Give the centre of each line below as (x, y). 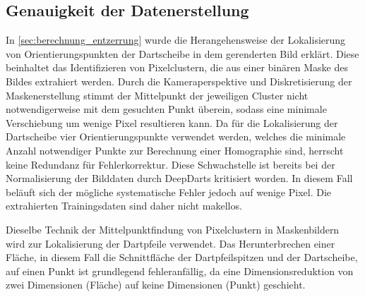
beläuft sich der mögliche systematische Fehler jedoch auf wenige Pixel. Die (168, 192)
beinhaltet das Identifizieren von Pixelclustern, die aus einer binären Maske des (177, 67)
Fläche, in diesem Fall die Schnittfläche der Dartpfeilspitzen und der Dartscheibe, (182, 257)
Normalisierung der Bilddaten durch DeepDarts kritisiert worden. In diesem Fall (179, 178)
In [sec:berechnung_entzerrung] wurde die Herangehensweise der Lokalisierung (176, 40)
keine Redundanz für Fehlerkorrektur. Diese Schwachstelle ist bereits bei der (170, 164)
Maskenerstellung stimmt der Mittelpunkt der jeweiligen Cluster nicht (157, 95)
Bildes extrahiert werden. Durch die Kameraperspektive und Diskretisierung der (179, 81)
